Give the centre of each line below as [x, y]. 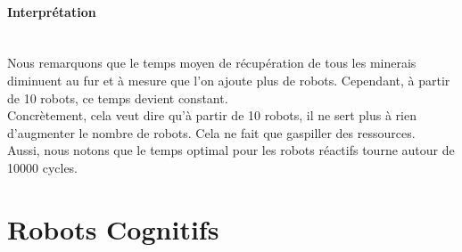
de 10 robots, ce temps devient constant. [118, 98]
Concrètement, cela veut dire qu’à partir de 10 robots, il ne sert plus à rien [212, 115]
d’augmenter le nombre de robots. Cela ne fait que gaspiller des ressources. [211, 132]
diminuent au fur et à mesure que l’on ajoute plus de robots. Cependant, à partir [229, 80]
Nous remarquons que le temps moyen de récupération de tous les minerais [212, 63]
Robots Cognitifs [113, 228]
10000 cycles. [43, 167]
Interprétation [52, 11]
